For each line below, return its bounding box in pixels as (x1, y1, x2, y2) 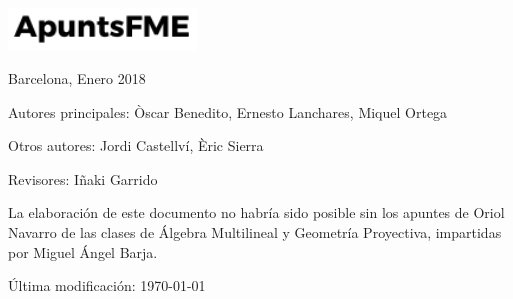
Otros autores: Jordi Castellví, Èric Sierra (8, 135, 264, 156)
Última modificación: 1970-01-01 (8, 275, 206, 296)
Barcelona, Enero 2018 (8, 68, 146, 89)
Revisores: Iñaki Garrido (8, 168, 158, 189)
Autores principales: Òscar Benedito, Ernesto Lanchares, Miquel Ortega (8, 101, 448, 122)
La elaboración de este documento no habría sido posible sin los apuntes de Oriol (8, 202, 505, 223)
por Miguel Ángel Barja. (8, 241, 158, 262)
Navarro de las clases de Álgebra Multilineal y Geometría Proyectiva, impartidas (8, 222, 502, 243)
